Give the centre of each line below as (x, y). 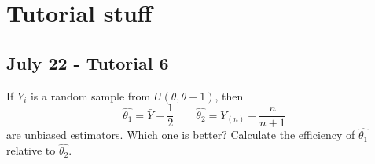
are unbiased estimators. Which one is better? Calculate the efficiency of (181, 135)
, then (229, 95)
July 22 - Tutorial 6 (88, 62)
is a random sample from (90, 95)
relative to (31, 150)
